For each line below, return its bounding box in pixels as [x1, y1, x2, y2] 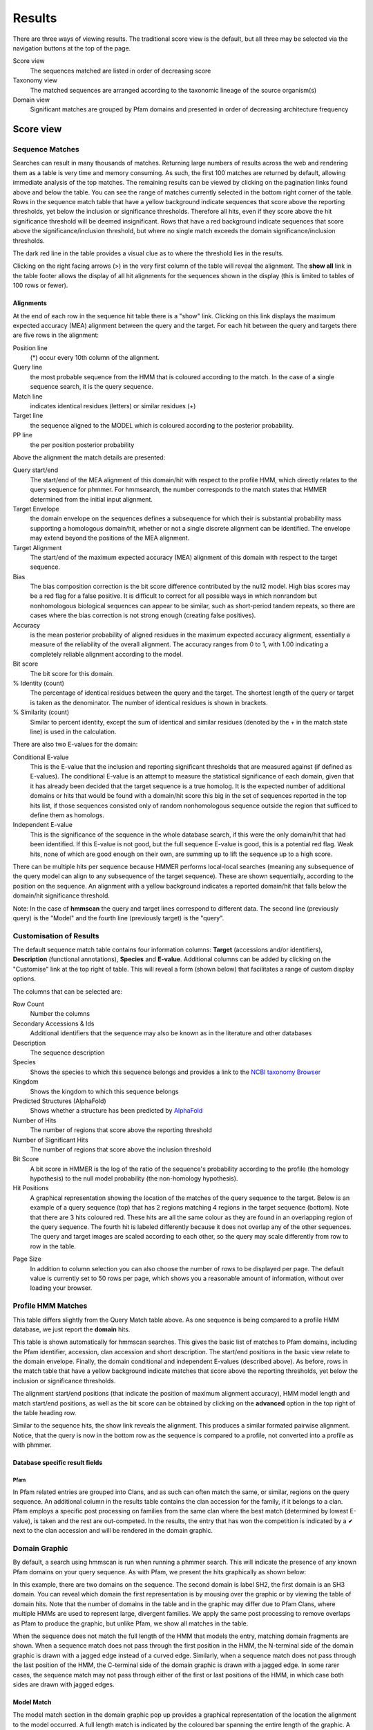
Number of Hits [12, 1116, 57, 1124]
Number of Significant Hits [12, 1136, 89, 1144]
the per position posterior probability [30, 440, 135, 449]
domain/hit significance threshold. [12, 891, 111, 900]
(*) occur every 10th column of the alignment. [30, 354, 160, 362]
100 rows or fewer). [12, 281, 68, 290]
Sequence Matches [12, 145, 79, 154]
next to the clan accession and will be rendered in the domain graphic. [12, 1527, 213, 1535]
